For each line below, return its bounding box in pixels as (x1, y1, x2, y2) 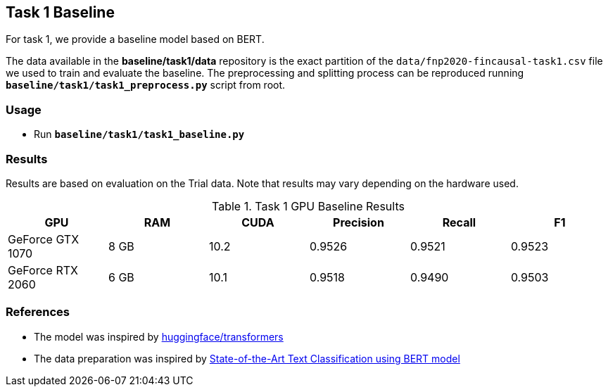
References (6, 305, 70, 320)
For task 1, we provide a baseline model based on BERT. (6, 33, 265, 46)
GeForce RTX (8, 263, 78, 277)
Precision (333, 215, 384, 229)
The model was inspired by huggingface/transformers (34, 330, 284, 343)
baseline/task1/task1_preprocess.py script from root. (6, 79, 286, 91)
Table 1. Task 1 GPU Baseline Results (212, 198, 405, 213)
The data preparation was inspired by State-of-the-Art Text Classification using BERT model (34, 352, 460, 365)
